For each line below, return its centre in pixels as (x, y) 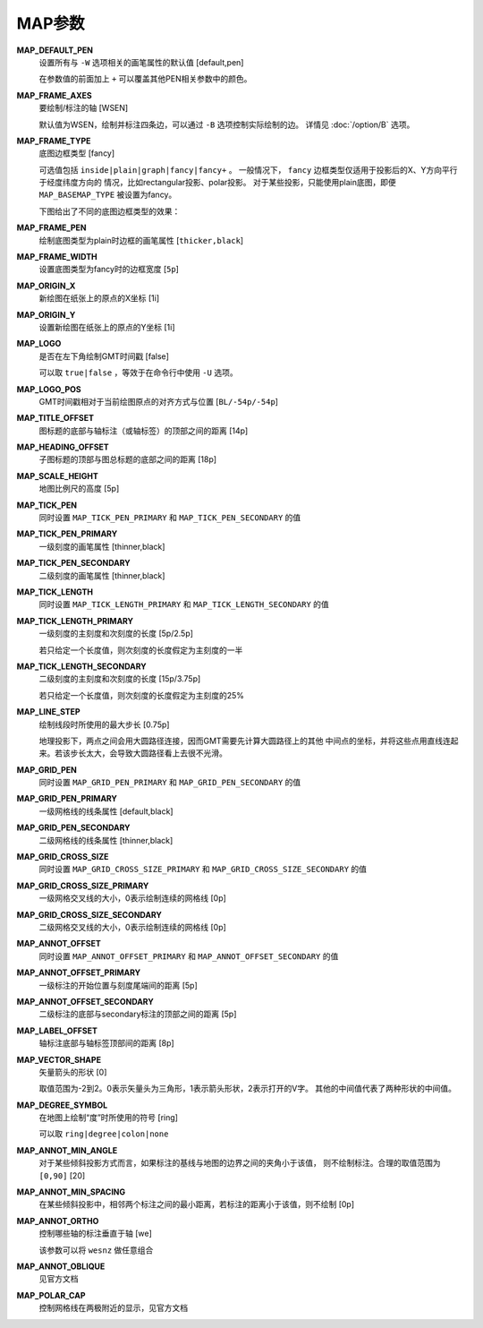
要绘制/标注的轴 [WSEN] (84, 108)
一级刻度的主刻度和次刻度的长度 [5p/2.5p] (116, 634)
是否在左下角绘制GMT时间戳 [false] (104, 356)
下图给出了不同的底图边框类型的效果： (110, 211)
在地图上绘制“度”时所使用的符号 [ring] (109, 1118)
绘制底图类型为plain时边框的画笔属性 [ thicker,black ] (141, 240)
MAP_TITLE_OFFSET (55, 418)
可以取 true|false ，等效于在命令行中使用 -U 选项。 (138, 373)
